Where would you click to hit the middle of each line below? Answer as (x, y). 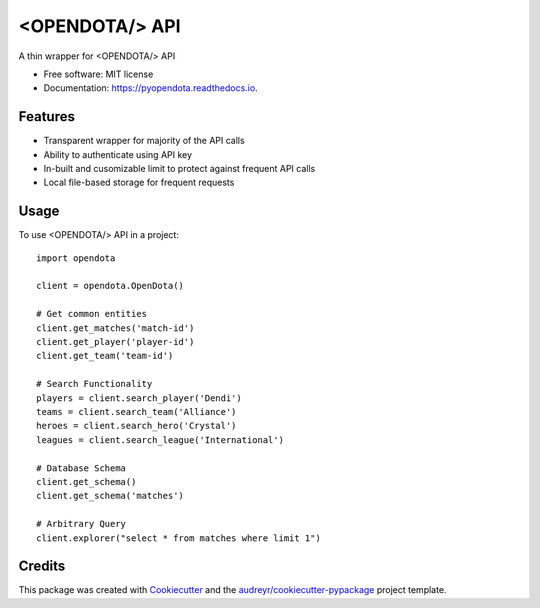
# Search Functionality (94, 384)
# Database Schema (81, 468)
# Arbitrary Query (81, 524)
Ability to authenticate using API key (118, 154)
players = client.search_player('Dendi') (139, 398)
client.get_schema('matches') (110, 496)
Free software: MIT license (98, 74)
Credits (42, 566)
